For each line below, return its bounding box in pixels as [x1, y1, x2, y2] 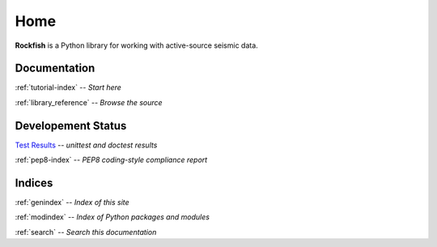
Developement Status [15, 118, 127, 133]
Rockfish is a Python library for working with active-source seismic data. [15, 40, 258, 50]
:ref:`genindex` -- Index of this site [15, 198, 129, 207]
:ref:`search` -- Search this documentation [15, 227, 157, 236]
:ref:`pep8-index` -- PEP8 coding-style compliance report [15, 155, 208, 165]
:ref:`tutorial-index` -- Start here [15, 83, 121, 92]
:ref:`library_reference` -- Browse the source [15, 97, 163, 107]
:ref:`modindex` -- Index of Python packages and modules [15, 212, 210, 222]
